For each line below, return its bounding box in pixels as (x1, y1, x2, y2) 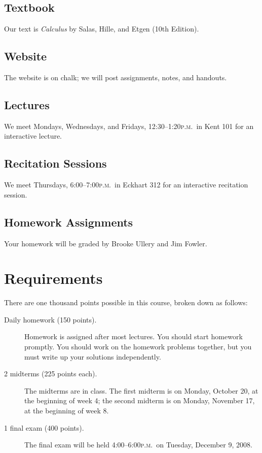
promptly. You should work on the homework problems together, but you (24, 341, 252, 352)
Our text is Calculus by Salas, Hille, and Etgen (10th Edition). (4, 23, 199, 34)
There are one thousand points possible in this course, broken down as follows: (4, 297, 248, 308)
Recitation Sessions (4, 155, 107, 171)
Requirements (4, 268, 103, 288)
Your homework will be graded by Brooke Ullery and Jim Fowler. (4, 238, 207, 248)
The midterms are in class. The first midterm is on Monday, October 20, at (24, 385, 258, 396)
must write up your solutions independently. (24, 351, 161, 362)
